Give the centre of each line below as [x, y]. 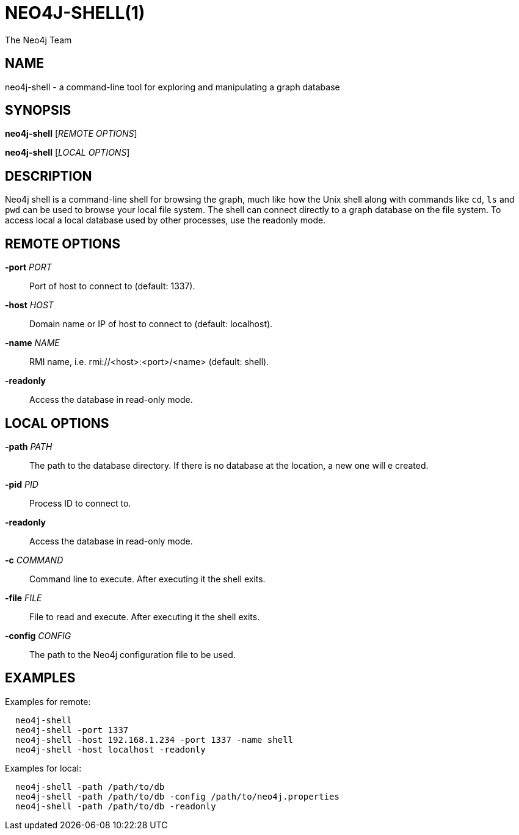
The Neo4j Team [38, 40]
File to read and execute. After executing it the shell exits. [145, 616]
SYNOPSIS [38, 110]
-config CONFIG [38, 635]
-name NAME [32, 343]
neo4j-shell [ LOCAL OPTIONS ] [67, 153]
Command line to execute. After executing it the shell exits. [147, 579]
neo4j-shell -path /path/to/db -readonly [115, 806]
